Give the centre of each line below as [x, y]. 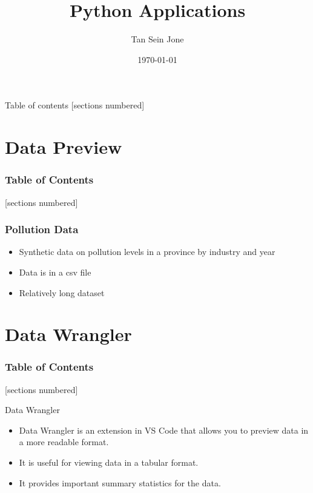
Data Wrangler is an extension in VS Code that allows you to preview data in [164, 430]
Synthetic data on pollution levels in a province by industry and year [147, 252]
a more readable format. [64, 442]
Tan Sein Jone [157, 39]
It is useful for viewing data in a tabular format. [109, 462]
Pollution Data [42, 229]
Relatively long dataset [62, 292]
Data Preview [64, 147]
